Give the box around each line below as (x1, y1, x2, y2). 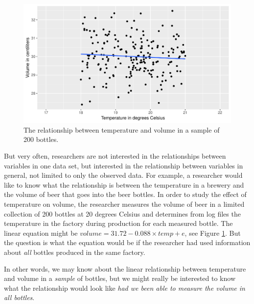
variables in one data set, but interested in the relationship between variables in (4, 160, 243, 170)
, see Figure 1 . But (185, 227, 241, 238)
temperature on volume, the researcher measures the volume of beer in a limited (4, 198, 245, 209)
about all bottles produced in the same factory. (4, 247, 145, 257)
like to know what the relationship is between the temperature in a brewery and (4, 179, 244, 190)
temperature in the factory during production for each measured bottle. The (4, 218, 233, 228)
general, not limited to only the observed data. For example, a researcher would (4, 170, 243, 180)
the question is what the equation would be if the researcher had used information (4, 237, 251, 248)
